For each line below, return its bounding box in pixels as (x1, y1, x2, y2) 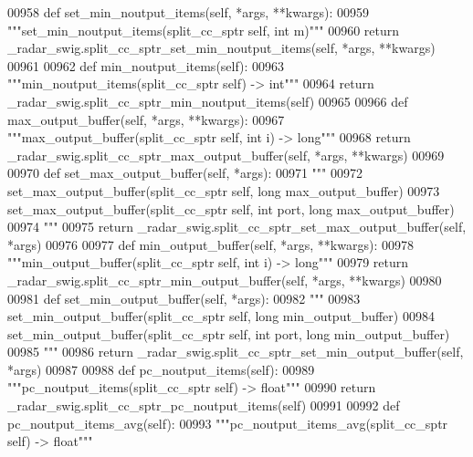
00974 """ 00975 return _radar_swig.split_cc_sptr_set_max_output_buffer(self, (7, 217, 467, 236)
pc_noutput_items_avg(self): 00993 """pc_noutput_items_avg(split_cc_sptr (7, 413, 448, 432)
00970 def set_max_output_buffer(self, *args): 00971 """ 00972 (7, 163, 363, 182)
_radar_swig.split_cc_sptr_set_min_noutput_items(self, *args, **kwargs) (7, 38, 436, 57)
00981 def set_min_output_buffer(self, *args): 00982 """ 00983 (7, 288, 361, 307)
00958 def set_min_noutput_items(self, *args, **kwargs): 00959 (7, 3, 369, 21)
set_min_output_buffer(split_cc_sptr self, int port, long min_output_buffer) (7, 324, 450, 343)
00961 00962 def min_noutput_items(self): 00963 (7, 56, 285, 75)
